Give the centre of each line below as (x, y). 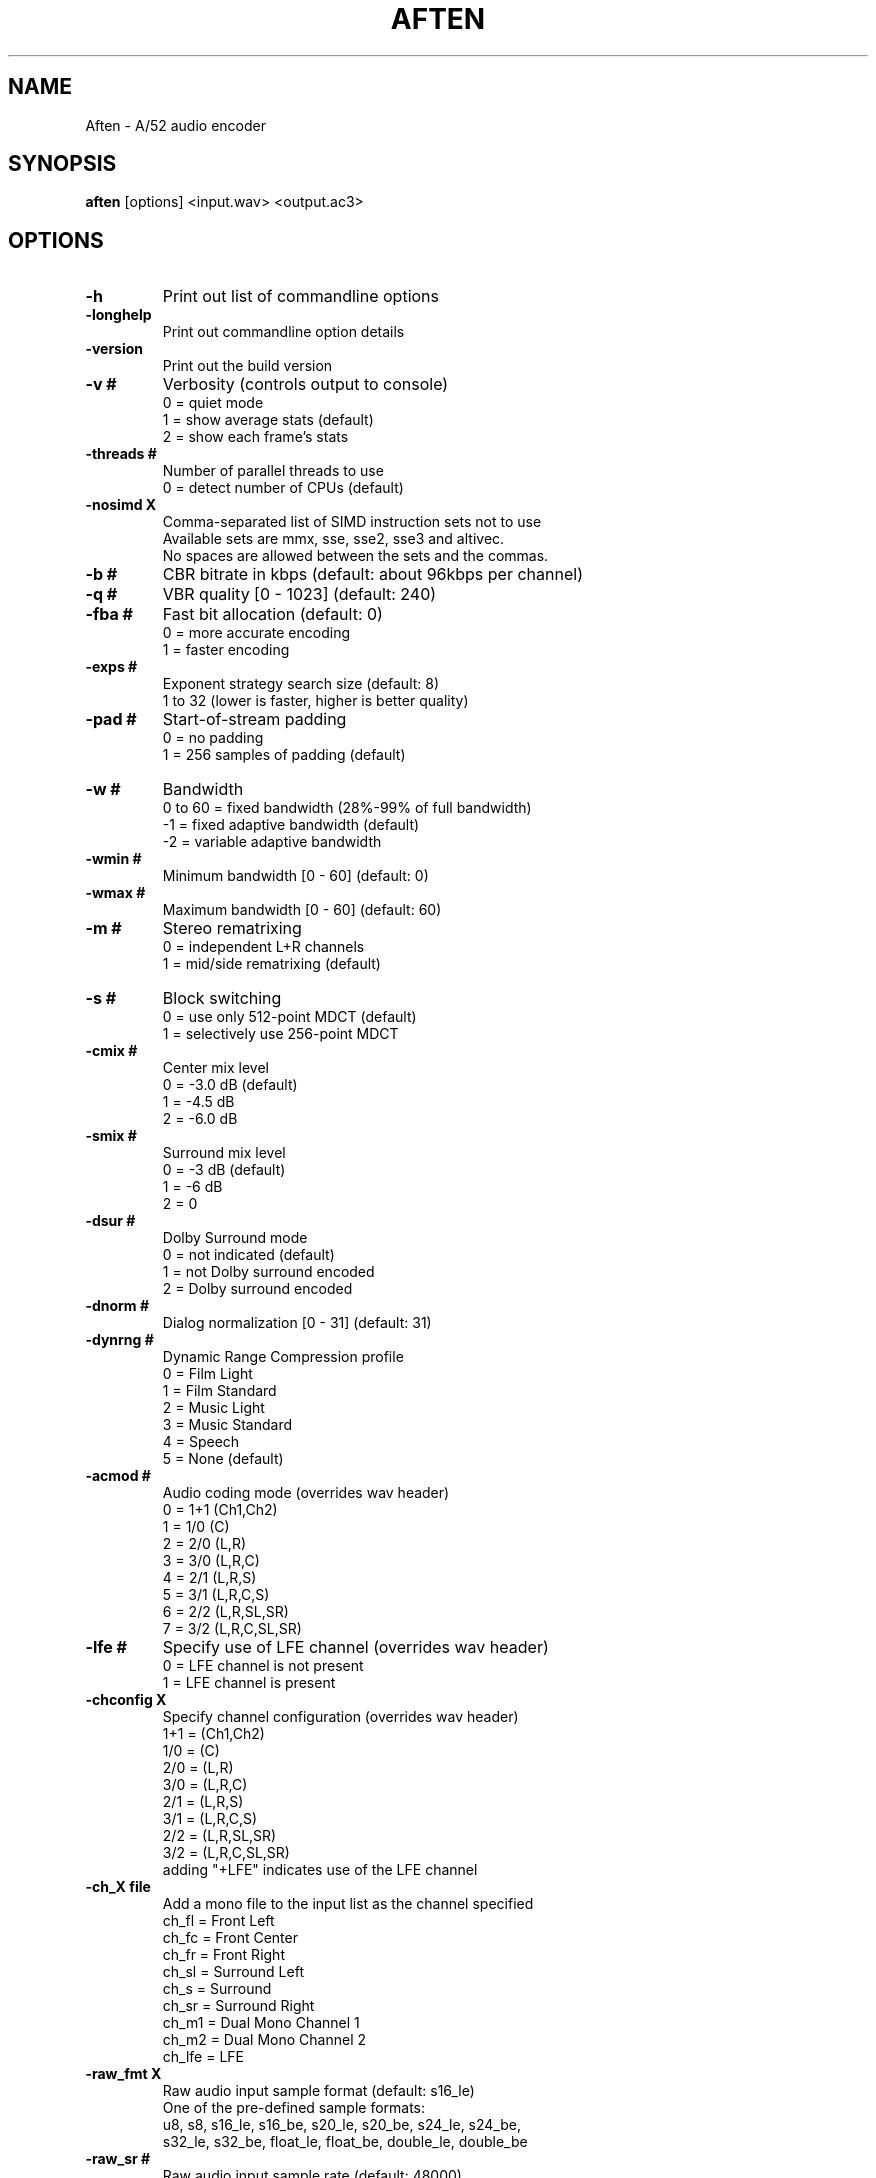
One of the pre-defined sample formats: (294, 2108)
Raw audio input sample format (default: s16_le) (318, 2091)
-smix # (111, 1136)
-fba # (109, 614)
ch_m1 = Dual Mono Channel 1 (261, 2023)
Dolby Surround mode (235, 1238)
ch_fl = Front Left (218, 1921)
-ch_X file (118, 1887)
